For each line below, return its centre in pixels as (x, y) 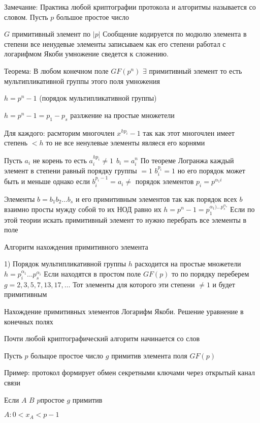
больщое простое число (67, 355)
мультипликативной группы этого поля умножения (82, 81)
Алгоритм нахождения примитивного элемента (76, 246)
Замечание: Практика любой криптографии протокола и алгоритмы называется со (130, 7)
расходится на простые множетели (188, 264)
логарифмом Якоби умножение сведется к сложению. (86, 54)
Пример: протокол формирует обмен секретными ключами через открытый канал (129, 372)
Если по (242, 209)
